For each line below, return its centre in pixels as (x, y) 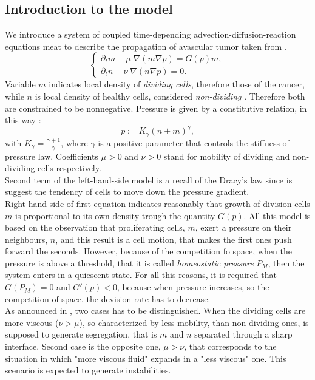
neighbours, (26, 239)
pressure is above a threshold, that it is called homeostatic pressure (129, 263)
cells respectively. (69, 168)
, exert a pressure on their (243, 227)
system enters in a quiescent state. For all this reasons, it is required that (141, 275)
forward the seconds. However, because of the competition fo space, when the (148, 251)
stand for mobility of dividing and (227, 156)
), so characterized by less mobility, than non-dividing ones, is (194, 322)
